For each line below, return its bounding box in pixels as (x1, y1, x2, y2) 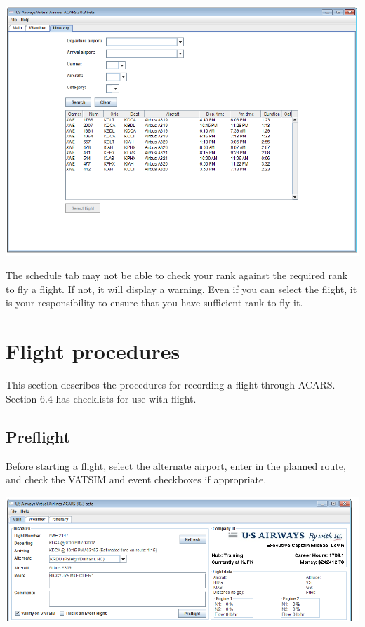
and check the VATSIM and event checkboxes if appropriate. (6, 472, 267, 487)
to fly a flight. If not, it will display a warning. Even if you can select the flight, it (6, 281, 357, 296)
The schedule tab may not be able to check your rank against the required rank (6, 268, 348, 283)
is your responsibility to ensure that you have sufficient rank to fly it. (6, 295, 303, 310)
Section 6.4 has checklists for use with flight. (6, 391, 197, 405)
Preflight (6, 425, 70, 447)
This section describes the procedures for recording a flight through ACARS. (6, 377, 336, 392)
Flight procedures (6, 337, 180, 365)
